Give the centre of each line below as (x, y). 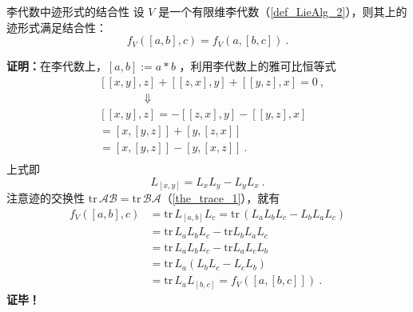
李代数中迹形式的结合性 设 (75, 11)
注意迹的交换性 (46, 198)
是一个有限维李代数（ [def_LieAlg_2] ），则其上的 (283, 11)
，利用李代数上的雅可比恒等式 (258, 66)
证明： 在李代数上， (57, 66)
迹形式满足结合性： (57, 27)
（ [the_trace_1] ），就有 (220, 198)
